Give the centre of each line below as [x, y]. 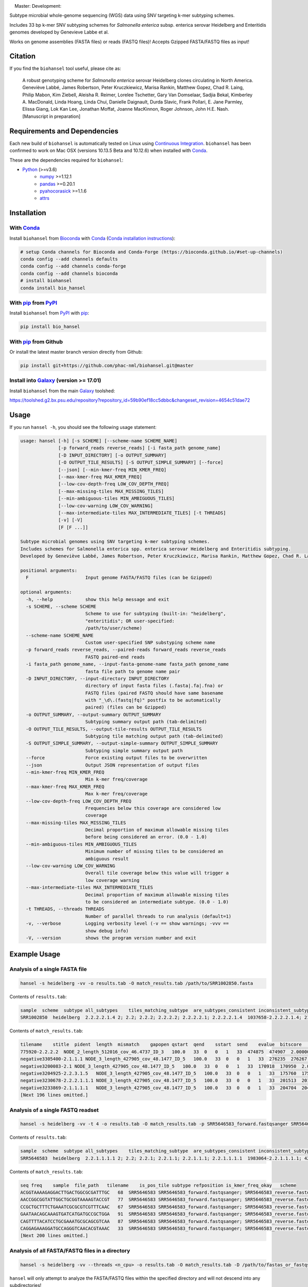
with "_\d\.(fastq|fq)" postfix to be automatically [153, 700]
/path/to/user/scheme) [113, 628]
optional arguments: [46, 592]
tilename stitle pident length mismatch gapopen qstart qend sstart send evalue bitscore [161, 1045]
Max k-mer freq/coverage [116, 794]
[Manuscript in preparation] [51, 116]
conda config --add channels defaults [69, 259]
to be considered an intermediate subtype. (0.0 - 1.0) [157, 902]
